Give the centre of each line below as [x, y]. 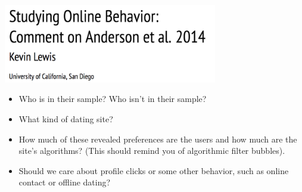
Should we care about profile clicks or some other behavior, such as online [154, 170]
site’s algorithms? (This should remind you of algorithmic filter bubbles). [152, 151]
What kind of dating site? [66, 118]
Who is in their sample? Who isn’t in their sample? [113, 99]
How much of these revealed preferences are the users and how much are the [158, 139]
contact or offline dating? [65, 182]
